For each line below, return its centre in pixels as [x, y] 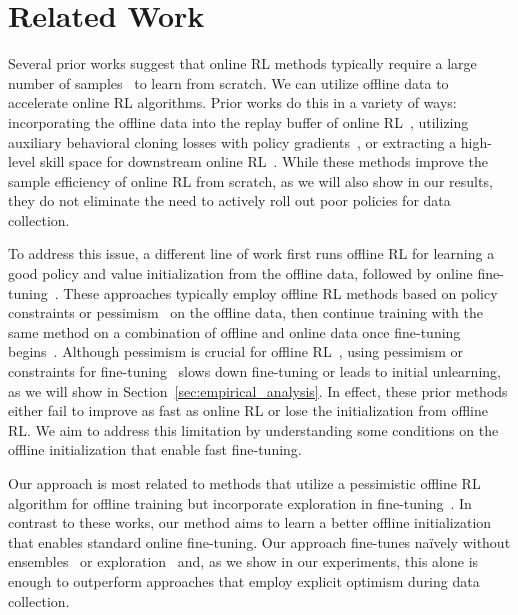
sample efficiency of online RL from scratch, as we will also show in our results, [250, 180]
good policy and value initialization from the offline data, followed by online [240, 273]
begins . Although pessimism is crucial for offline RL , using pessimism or [236, 351]
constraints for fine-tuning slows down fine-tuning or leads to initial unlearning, [254, 371]
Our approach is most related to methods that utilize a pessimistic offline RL [244, 483]
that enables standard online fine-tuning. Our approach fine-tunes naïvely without [259, 541]
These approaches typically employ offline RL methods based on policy [280, 292]
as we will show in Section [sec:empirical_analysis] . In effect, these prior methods [258, 390]
